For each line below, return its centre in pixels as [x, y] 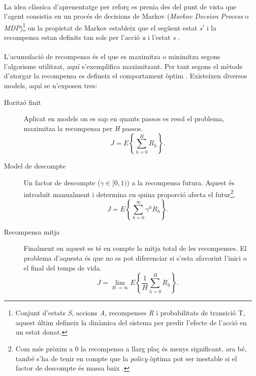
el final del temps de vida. [63, 267]
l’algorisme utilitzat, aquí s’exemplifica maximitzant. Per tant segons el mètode [123, 66]
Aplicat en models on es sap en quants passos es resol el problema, [124, 119]
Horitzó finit [23, 102]
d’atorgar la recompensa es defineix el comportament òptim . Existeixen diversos [126, 76]
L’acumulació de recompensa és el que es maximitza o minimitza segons [112, 56]
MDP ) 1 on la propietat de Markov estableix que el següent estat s [103, 27]
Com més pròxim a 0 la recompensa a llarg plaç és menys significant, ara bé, [131, 348]
